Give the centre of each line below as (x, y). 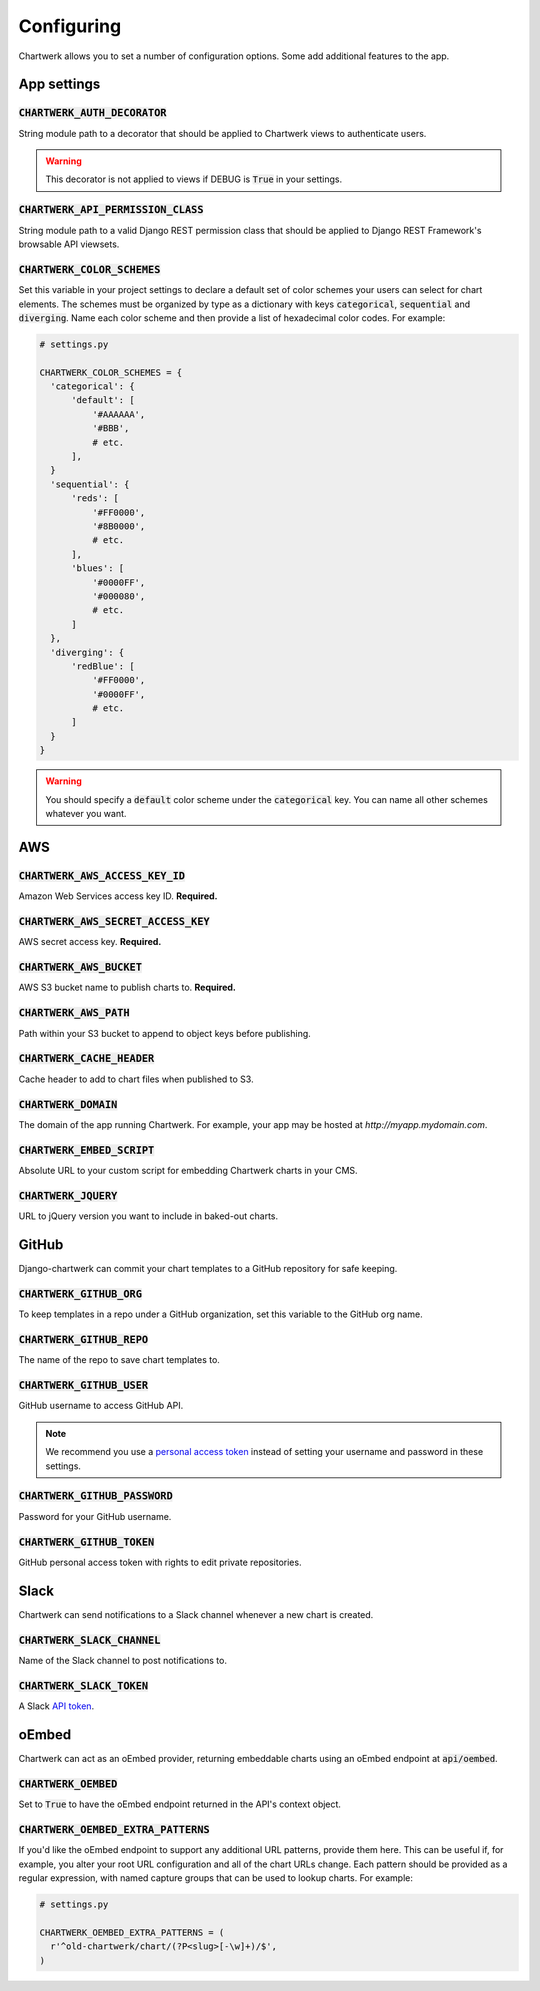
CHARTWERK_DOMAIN (68, 1104)
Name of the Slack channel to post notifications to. (122, 1660)
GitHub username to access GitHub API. (101, 1406)
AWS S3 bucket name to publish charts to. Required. (127, 987)
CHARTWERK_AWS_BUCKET (80, 967)
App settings (59, 84)
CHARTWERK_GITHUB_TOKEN (86, 1542)
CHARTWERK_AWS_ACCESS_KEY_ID (101, 875)
